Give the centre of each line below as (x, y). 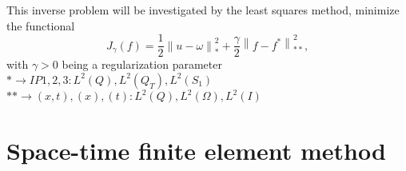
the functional (41, 25)
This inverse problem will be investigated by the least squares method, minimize (203, 10)
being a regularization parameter (142, 64)
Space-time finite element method (196, 150)
